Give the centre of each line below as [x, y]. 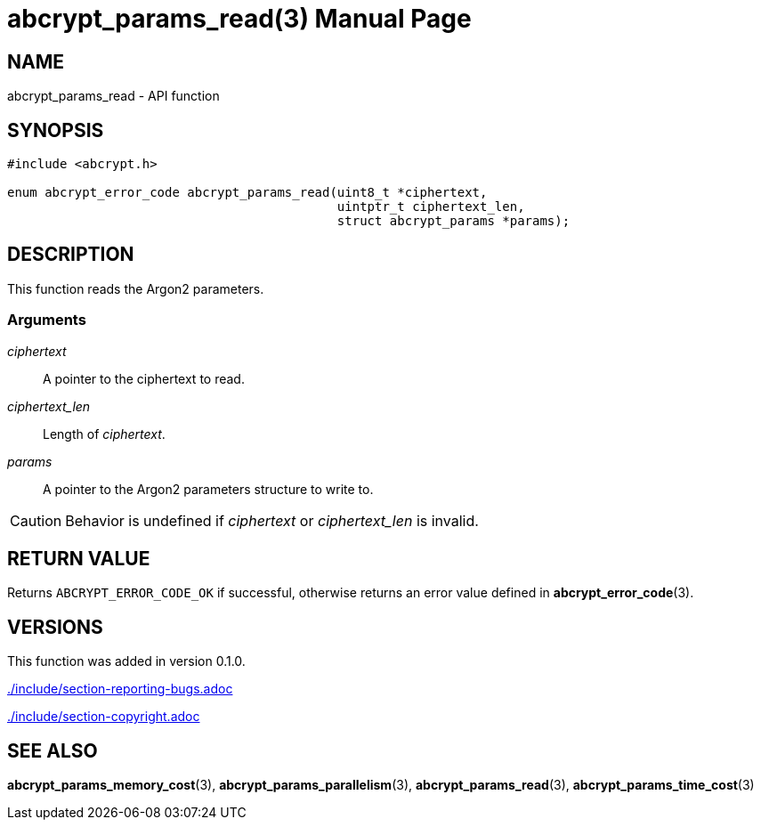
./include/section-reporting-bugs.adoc [120, 689]
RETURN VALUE [79, 559]
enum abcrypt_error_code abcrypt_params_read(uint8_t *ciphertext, [247, 193]
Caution [36, 520]
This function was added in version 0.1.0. [126, 661]
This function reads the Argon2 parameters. [136, 288]
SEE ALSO [53, 750]
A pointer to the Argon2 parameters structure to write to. [208, 489]
